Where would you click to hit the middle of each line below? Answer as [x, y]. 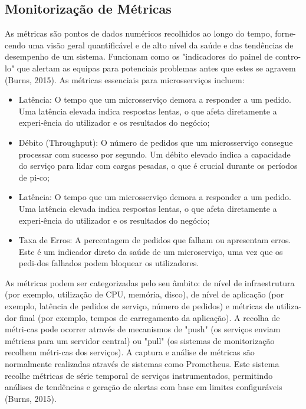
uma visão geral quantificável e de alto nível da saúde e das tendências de [161, 45]
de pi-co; [34, 177]
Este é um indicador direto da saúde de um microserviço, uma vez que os [151, 251]
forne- [285, 33]
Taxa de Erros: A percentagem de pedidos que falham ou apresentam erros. [155, 240]
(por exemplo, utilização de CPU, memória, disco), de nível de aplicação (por [144, 294]
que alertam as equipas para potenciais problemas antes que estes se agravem [156, 68]
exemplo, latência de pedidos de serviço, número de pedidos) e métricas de [139, 306]
